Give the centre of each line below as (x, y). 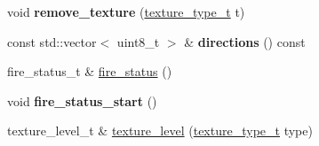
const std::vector (52, 41)
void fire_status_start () (82, 100)
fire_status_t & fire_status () (90, 71)
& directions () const (245, 41)
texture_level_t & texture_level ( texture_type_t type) (160, 131)
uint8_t (138, 41)
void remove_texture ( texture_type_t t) (126, 12)
